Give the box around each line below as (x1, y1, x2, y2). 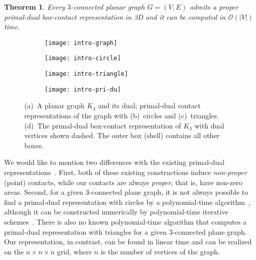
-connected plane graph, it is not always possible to (89, 187, 248, 197)
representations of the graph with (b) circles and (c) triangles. (24, 110, 219, 120)
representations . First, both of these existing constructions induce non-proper (4, 166, 247, 177)
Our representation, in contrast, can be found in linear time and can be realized (4, 236, 252, 247)
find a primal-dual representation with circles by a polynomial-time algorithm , (4, 196, 251, 207)
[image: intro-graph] (45, 39, 118, 47)
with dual (194, 120, 225, 131)
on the (4, 246, 24, 256)
